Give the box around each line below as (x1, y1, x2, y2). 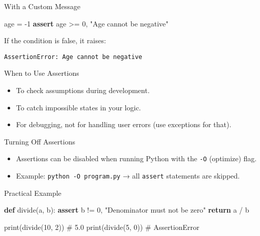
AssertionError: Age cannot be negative (4, 53, 143, 61)
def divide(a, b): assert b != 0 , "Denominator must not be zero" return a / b (4, 204, 249, 215)
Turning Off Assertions (4, 136, 75, 146)
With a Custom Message (4, 1, 81, 11)
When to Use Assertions (4, 68, 79, 78)
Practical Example (4, 187, 61, 198)
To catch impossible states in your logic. (16, 102, 141, 112)
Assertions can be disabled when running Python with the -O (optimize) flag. (16, 153, 257, 164)
